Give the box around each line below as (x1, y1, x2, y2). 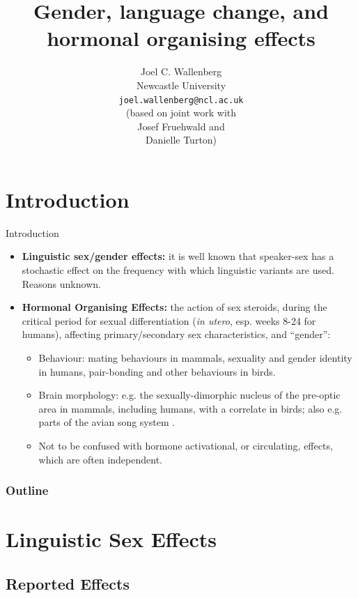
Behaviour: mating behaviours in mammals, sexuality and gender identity (38, 351, 352, 365)
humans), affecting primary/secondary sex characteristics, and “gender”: (22, 327, 331, 342)
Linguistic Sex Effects (6, 525, 217, 553)
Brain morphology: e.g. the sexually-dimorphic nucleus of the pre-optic (38, 388, 341, 402)
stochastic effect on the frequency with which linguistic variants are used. (22, 263, 334, 277)
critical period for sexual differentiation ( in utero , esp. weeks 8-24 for (22, 313, 316, 328)
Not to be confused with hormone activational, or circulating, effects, (38, 438, 333, 452)
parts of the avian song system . (38, 415, 176, 429)
